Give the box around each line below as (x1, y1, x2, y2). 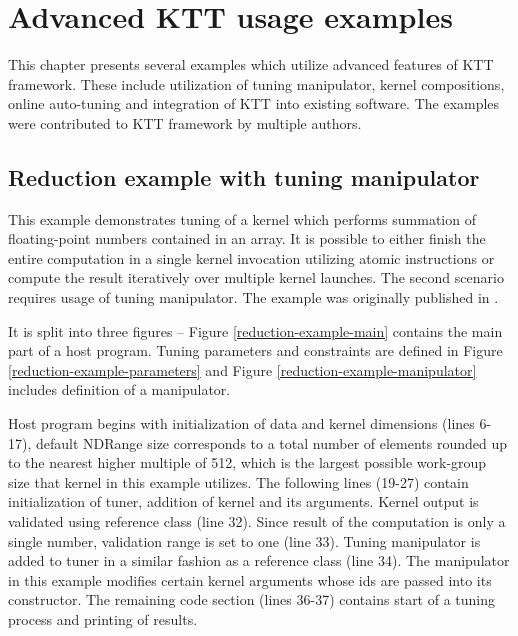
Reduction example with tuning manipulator (8, 161, 480, 192)
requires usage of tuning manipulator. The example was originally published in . (8, 287, 499, 308)
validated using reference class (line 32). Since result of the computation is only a (8, 511, 506, 532)
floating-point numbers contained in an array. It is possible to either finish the (8, 228, 486, 249)
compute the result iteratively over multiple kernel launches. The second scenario (8, 267, 504, 288)
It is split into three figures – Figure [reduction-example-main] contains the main (8, 320, 503, 341)
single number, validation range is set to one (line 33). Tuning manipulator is (8, 530, 481, 551)
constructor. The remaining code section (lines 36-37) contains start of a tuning (8, 589, 496, 610)
